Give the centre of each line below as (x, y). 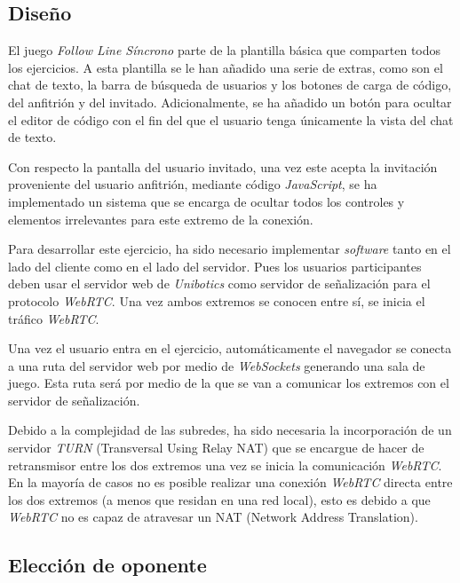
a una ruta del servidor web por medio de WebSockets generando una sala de (217, 365)
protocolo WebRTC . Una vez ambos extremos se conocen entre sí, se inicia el (217, 300)
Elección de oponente (107, 565)
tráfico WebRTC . (54, 318)
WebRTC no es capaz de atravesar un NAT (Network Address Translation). (213, 517)
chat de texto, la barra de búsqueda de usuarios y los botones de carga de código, (230, 85)
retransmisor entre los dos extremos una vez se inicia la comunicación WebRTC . (225, 465)
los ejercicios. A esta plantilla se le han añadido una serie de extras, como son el (226, 67)
